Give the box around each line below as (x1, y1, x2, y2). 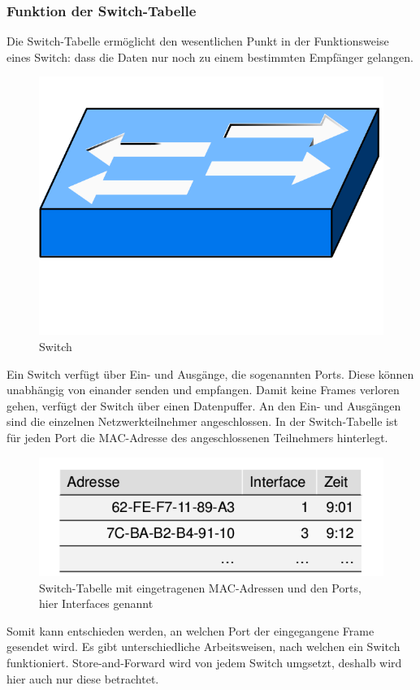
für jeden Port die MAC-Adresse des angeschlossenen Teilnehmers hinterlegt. (6, 428, 388, 445)
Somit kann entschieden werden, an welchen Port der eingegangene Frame (6, 622, 375, 639)
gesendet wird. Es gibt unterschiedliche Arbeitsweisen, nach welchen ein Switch (6, 638, 401, 655)
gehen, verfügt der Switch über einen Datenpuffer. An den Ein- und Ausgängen (6, 397, 401, 414)
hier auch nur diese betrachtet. (6, 670, 159, 687)
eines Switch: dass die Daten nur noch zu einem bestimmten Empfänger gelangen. (6, 48, 414, 65)
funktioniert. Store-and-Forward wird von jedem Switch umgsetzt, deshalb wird (6, 653, 402, 670)
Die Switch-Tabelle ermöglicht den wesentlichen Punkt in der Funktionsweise (6, 33, 389, 50)
